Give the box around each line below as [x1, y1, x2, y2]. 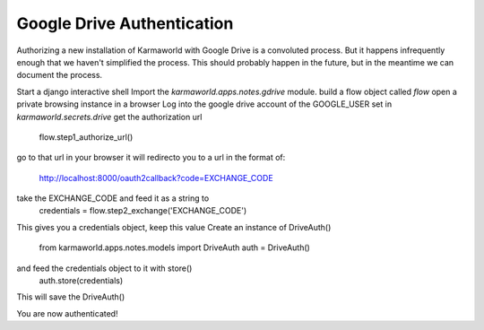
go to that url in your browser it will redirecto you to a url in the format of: [16, 152, 286, 163]
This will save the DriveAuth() [16, 291, 125, 302]
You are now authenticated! [16, 308, 118, 318]
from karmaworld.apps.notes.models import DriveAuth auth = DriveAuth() [39, 242, 311, 253]
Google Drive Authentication [16, 13, 234, 33]
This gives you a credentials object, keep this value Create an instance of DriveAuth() [16, 221, 332, 232]
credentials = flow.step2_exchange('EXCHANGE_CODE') [39, 205, 247, 216]
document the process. [16, 70, 103, 81]
